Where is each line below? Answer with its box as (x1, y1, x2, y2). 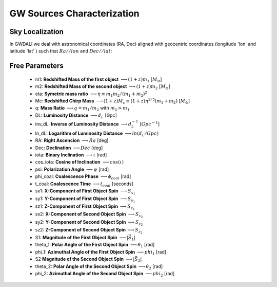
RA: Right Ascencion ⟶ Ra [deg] (35, 137, 109, 143)
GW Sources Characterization (9, 8, 140, 19)
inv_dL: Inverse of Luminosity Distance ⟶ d (35, 121, 132, 127)
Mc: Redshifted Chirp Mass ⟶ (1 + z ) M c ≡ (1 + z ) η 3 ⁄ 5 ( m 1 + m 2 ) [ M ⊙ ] (35, 97, 190, 105)
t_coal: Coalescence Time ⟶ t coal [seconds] (35, 181, 133, 188)
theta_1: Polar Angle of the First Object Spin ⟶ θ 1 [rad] (35, 242, 155, 249)
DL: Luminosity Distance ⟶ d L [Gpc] (35, 112, 117, 119)
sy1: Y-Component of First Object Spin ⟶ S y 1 (35, 195, 135, 204)
